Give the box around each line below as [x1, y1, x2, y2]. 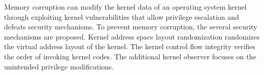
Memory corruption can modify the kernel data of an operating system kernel [4, 2, 247, 12]
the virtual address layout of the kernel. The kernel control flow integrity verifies [4, 41, 256, 52]
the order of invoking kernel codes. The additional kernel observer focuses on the [4, 51, 256, 61]
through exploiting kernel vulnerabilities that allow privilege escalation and [4, 11, 239, 22]
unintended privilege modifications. [4, 61, 114, 71]
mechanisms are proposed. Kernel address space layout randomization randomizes [4, 31, 260, 42]
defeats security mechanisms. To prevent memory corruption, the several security [4, 21, 257, 32]
